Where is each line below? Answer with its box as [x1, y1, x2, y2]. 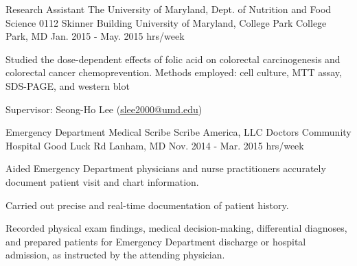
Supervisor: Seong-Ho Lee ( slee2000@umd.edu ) [5, 101, 203, 116]
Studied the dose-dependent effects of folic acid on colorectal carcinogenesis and [5, 51, 341, 66]
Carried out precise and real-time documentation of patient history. [5, 197, 289, 212]
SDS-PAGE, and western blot [5, 78, 130, 93]
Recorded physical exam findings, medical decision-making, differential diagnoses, [5, 221, 347, 235]
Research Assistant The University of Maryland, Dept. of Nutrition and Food [5, 2, 332, 16]
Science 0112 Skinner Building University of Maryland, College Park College [5, 15, 327, 29]
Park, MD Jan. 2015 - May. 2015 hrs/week [5, 29, 185, 43]
